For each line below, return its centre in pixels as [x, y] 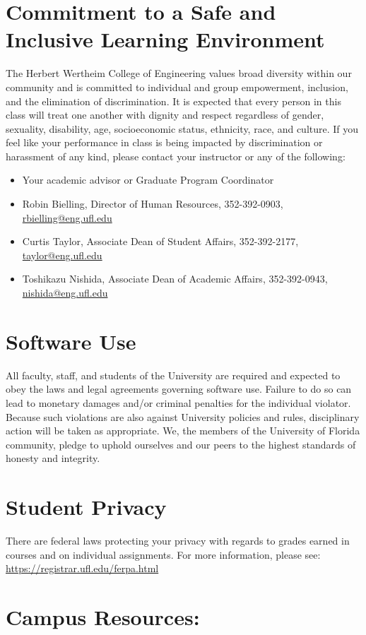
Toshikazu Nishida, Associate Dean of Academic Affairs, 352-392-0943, [175, 279]
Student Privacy [86, 507]
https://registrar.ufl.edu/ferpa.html [82, 568]
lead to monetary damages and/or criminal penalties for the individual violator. [178, 402]
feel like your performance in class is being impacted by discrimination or [164, 142]
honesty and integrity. [53, 458]
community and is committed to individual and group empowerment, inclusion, [177, 87]
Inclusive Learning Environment [165, 39]
